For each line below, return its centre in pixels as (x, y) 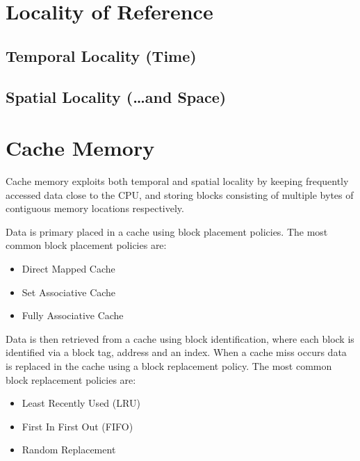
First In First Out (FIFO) (77, 426)
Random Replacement (69, 450)
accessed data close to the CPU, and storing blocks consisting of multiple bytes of (180, 194)
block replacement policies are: (71, 379)
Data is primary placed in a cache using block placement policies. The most (167, 231)
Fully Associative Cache (73, 315)
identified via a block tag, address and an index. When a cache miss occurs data (176, 352)
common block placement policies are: (86, 245)
